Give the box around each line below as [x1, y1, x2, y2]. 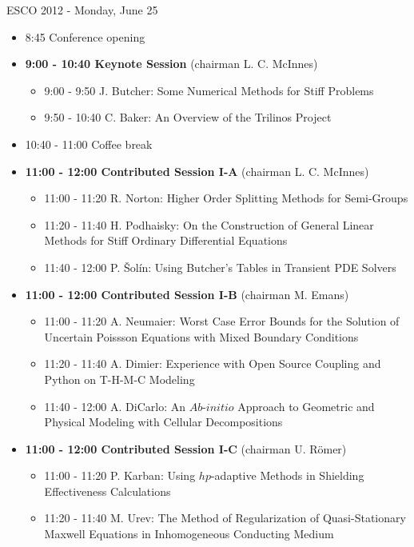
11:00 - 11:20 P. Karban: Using [44, 467, 196, 484]
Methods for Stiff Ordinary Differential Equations [44, 232, 288, 249]
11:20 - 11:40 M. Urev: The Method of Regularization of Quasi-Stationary [44, 509, 406, 526]
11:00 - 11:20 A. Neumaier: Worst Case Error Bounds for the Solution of [44, 313, 400, 329]
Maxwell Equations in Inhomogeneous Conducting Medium [44, 525, 334, 542]
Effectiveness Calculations [44, 482, 171, 499]
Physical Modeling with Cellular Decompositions [44, 413, 283, 430]
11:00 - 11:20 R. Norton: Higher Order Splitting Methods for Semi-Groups [44, 190, 408, 206]
